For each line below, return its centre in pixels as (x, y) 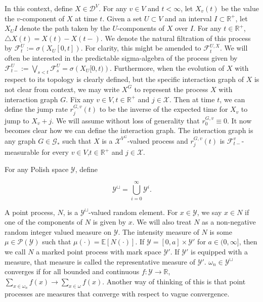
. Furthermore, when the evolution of (167, 68)
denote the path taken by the (65, 28)
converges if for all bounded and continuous (72, 271)
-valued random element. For (133, 212)
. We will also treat (162, 222)
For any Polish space (37, 169)
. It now (239, 120)
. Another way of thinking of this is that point (174, 281)
